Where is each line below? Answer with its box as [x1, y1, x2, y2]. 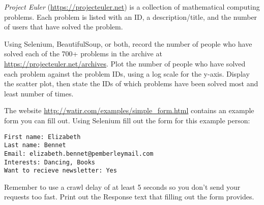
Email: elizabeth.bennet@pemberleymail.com [4, 150, 154, 157]
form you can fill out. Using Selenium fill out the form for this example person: [4, 115, 250, 125]
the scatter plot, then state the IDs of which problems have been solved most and [4, 78, 258, 89]
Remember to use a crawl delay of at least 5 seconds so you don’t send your [4, 181, 241, 192]
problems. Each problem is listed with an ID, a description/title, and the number [4, 11, 257, 22]
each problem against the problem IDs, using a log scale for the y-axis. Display [4, 68, 250, 79]
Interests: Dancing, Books [4, 158, 95, 166]
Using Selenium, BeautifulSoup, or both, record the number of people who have [4, 38, 252, 49]
